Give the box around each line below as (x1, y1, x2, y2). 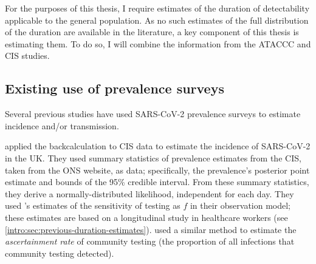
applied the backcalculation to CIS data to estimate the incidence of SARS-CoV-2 (5, 140, 311, 152)
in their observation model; (190, 199, 291, 212)
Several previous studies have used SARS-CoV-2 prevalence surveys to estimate (5, 107, 301, 120)
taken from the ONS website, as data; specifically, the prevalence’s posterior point (5, 163, 310, 176)
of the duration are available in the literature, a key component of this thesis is (5, 25, 299, 38)
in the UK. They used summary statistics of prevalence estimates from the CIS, (5, 151, 301, 164)
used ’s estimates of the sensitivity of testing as (5, 199, 180, 212)
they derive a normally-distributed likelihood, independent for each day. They (5, 187, 294, 200)
